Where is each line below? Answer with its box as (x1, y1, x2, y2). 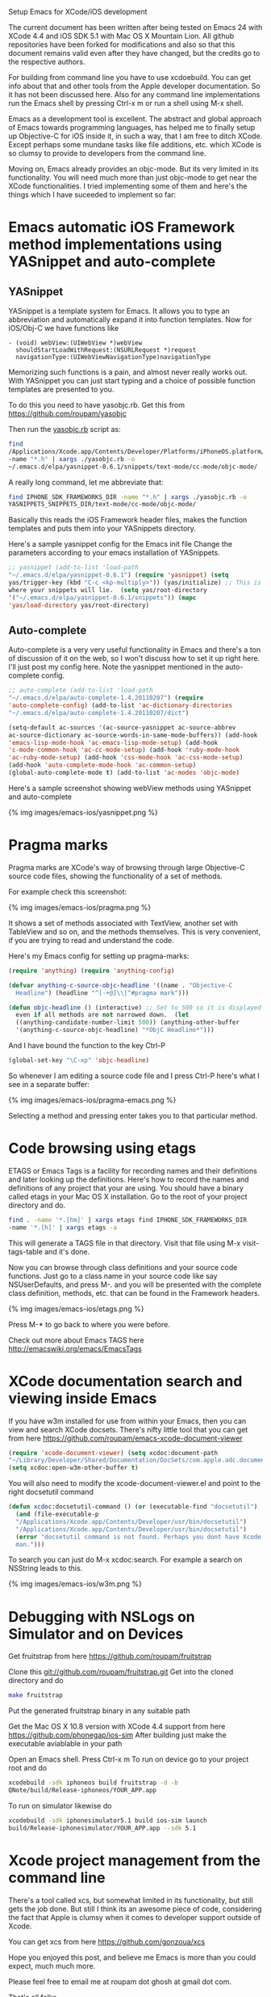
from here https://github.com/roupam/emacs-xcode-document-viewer (8, 1433, 244, 1443)
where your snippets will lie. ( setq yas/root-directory (8, 586, 207, 594)
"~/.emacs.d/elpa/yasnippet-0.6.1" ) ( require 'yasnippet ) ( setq (8, 571, 229, 579)
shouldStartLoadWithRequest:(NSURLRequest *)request (15, 346, 197, 354)
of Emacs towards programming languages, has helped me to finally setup (8, 123, 256, 132)
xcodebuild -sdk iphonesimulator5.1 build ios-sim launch (8, 1816, 207, 1825)
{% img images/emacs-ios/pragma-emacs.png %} (8, 1095, 177, 1105)
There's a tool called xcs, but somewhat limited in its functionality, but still (8, 1895, 253, 1905)
